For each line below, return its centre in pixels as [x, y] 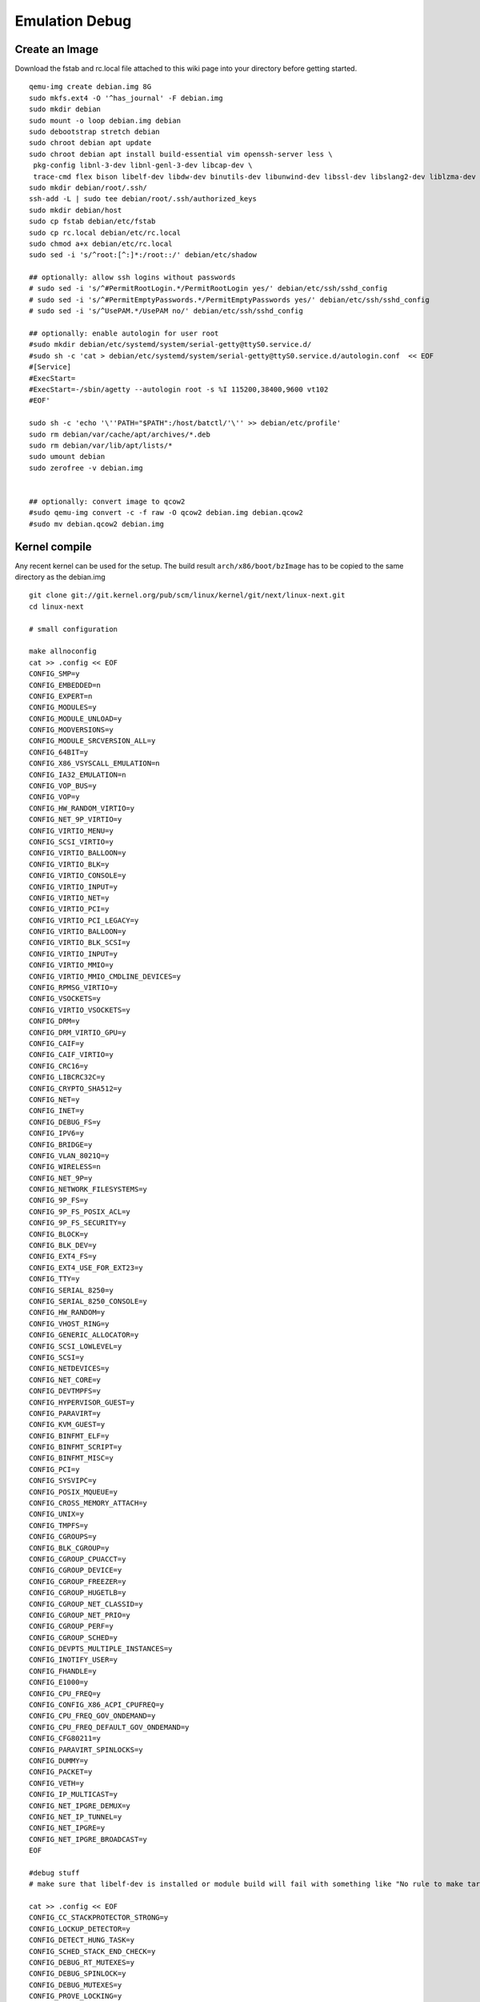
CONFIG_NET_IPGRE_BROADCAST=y [88, 1839]
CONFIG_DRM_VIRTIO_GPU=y [78, 1032]
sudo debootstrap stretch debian [94, 132]
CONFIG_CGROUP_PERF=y [71, 1626]
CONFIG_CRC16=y [59, 1066]
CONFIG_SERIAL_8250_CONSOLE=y [88, 1301]
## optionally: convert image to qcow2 [107, 501]
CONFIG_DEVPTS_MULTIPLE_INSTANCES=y [101, 1649]
